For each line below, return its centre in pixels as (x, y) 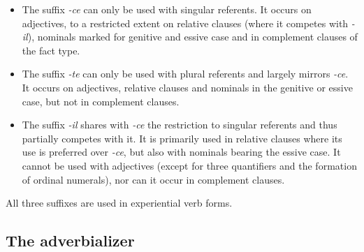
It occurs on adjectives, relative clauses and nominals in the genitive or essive (187, 87)
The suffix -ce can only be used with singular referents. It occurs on (167, 9)
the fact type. (51, 50)
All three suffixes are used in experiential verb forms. (119, 203)
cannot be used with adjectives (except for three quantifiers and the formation (189, 165)
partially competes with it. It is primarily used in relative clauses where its (182, 138)
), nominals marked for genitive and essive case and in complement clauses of (192, 37)
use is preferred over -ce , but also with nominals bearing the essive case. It (181, 152)
